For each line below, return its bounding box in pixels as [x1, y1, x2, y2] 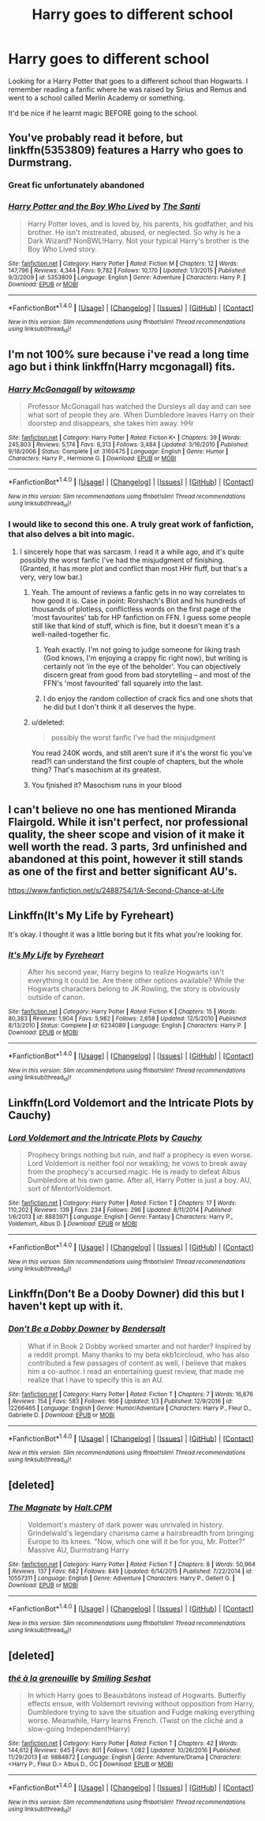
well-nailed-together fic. [31, 629, 110, 638]
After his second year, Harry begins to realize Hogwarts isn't [27, 967, 225, 977]
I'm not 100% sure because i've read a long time [8, 347, 250, 361]
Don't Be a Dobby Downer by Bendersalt [8, 1323, 166, 1335]
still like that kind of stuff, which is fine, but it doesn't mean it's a [31, 621, 241, 630]
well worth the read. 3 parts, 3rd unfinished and [8, 840, 248, 854]
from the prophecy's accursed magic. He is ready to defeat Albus [27, 1167, 241, 1176]
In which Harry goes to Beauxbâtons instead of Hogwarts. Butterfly [27, 1690, 246, 1700]
